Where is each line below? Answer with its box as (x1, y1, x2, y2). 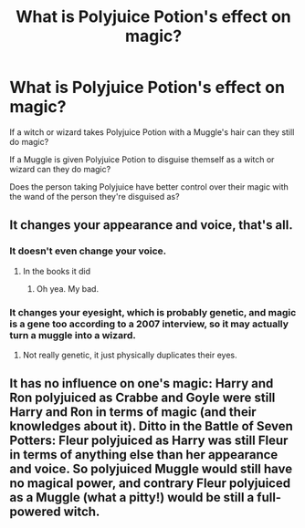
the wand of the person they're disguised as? (9, 191, 180, 202)
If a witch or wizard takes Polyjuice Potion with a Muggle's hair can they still (9, 126, 295, 138)
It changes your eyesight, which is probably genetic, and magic (9, 305, 297, 318)
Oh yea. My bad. (36, 283, 99, 294)
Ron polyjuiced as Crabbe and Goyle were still (9, 390, 276, 406)
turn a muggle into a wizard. (9, 328, 137, 341)
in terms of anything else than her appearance (9, 447, 279, 462)
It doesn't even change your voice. (9, 244, 167, 257)
